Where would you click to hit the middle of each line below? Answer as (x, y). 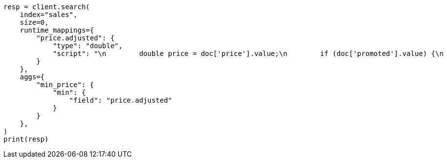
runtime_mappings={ (57, 30)
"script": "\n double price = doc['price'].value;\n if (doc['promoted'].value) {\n (248, 54)
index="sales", (49, 15)
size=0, (34, 22)
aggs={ (32, 77)
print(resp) (26, 139)
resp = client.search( (47, 7)
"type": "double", (88, 46)
